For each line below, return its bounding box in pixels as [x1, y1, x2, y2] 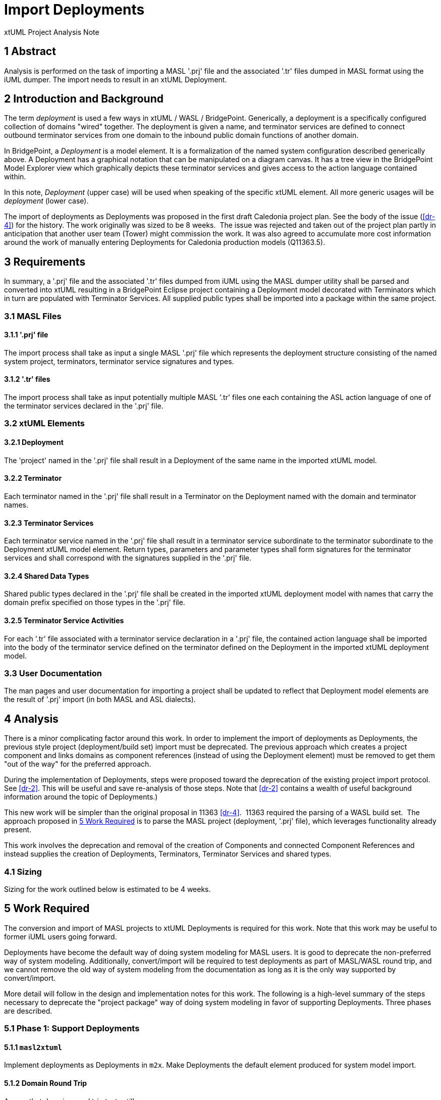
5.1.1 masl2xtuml [4, 1042, 62, 1052]
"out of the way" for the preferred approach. [4, 760, 151, 769]
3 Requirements [4, 255, 86, 268]
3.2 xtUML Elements [4, 418, 85, 429]
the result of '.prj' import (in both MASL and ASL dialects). [4, 695, 196, 704]
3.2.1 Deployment [4, 438, 64, 447]
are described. [4, 1006, 52, 1015]
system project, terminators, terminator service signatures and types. [4, 357, 234, 366]
